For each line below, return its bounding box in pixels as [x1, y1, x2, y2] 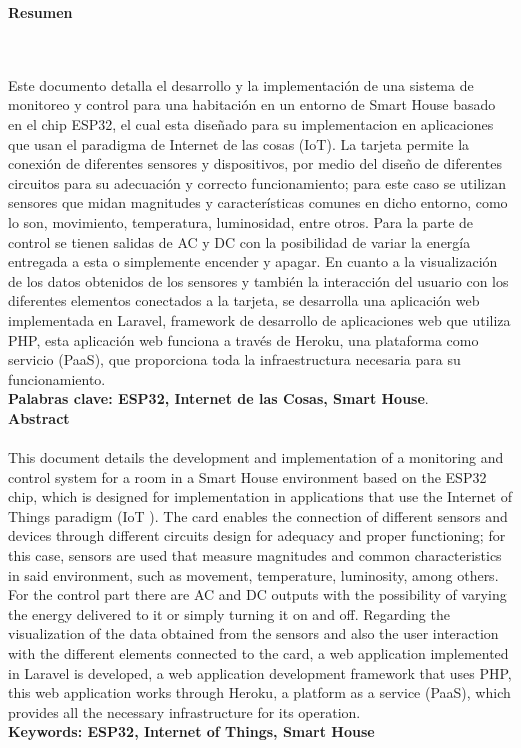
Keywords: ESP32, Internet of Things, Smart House [8, 721, 375, 742]
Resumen [8, 2, 73, 22]
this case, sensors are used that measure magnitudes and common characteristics [8, 545, 502, 566]
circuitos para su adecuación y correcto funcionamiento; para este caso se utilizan [8, 172, 506, 193]
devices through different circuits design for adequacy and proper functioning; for [8, 525, 506, 546]
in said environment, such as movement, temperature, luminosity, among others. [8, 564, 499, 585]
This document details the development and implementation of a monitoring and [8, 447, 504, 468]
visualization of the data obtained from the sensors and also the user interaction [8, 623, 499, 644]
